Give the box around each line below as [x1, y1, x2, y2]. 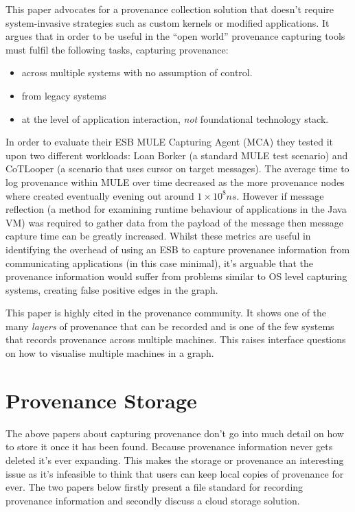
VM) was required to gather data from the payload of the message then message [5, 215, 344, 229]
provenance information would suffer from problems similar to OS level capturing [5, 269, 347, 283]
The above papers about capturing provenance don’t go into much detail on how [5, 426, 344, 440]
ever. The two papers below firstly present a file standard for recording [5, 480, 304, 494]
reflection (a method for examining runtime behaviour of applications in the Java [5, 202, 347, 216]
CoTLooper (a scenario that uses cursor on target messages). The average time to [5, 161, 350, 176]
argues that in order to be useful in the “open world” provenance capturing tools [5, 29, 345, 43]
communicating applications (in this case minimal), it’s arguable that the [5, 255, 313, 270]
